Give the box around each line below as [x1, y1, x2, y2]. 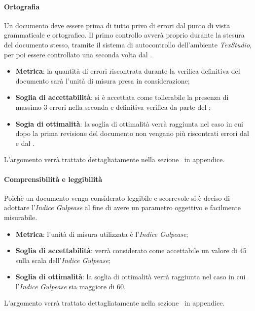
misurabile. [4, 212, 37, 222]
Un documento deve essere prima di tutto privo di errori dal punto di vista [4, 20, 230, 30]
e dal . [15, 137, 35, 148]
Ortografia [4, 1, 40, 11]
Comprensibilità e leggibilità [4, 174, 103, 184]
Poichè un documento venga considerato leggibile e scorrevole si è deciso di [4, 192, 230, 203]
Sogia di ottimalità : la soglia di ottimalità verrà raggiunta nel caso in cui [15, 118, 244, 129]
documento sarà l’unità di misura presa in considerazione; [15, 75, 190, 86]
